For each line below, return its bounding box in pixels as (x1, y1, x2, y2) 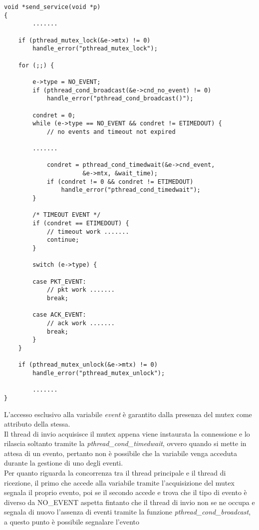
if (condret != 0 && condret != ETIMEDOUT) (46, 178, 194, 185)
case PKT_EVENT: (32, 278, 86, 285)
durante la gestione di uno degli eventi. (4, 458, 123, 468)
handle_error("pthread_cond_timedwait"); (61, 186, 201, 194)
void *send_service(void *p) (4, 3, 101, 10)
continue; (46, 236, 79, 244)
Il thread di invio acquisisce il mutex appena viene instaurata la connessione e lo (4, 428, 250, 439)
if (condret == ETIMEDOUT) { (32, 220, 129, 227)
